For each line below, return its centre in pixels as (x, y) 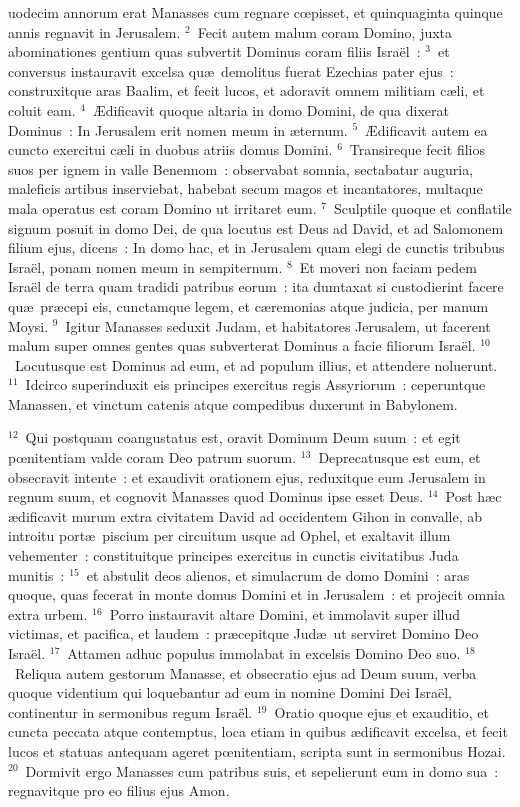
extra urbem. (48, 613)
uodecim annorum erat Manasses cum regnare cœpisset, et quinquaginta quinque (255, 12)
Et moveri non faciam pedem (388, 266)
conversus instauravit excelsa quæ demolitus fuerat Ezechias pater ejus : (231, 70)
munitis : (36, 574)
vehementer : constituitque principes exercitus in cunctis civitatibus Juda (233, 555)
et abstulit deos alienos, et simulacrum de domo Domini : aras (278, 574)
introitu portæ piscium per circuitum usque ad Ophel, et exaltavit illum (229, 535)
